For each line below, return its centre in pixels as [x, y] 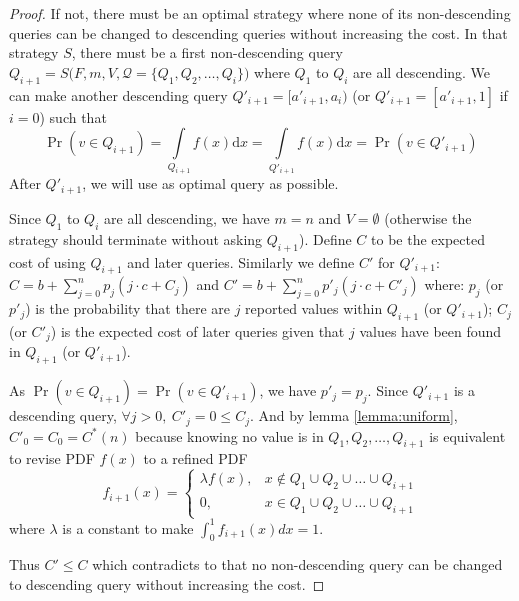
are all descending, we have [187, 217]
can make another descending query [118, 94]
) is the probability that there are [127, 308]
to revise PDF [52, 458]
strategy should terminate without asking [136, 238]
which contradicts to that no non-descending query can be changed [297, 564]
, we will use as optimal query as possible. [210, 183]
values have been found [430, 330]
